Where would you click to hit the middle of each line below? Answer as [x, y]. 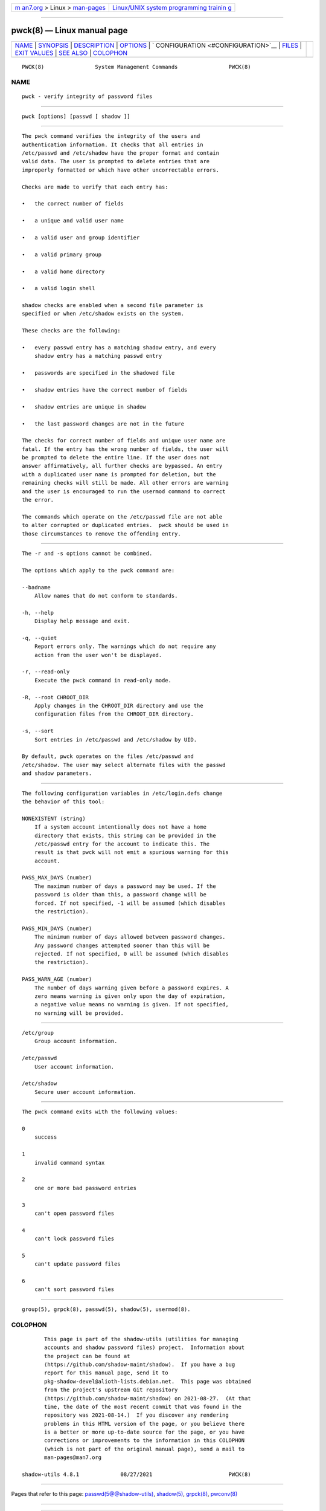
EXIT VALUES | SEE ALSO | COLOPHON [71, 53]
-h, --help [38, 613]
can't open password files [74, 1213]
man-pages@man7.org [73, 1458]
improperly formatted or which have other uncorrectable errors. [121, 170]
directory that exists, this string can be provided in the [125, 835]
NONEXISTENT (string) [54, 818]
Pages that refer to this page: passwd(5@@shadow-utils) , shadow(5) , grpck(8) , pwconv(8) [124, 1494]
